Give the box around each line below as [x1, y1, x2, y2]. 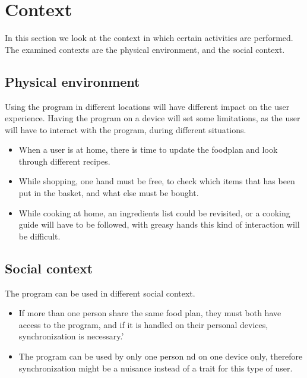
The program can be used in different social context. [5, 286, 195, 299]
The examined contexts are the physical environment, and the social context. [5, 43, 285, 55]
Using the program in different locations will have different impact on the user [5, 100, 290, 112]
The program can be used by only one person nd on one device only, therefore [18, 350, 303, 363]
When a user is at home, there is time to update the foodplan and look [18, 143, 278, 156]
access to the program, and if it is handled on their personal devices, [18, 318, 268, 330]
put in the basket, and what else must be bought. [18, 187, 199, 199]
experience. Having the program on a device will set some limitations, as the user [5, 112, 300, 124]
